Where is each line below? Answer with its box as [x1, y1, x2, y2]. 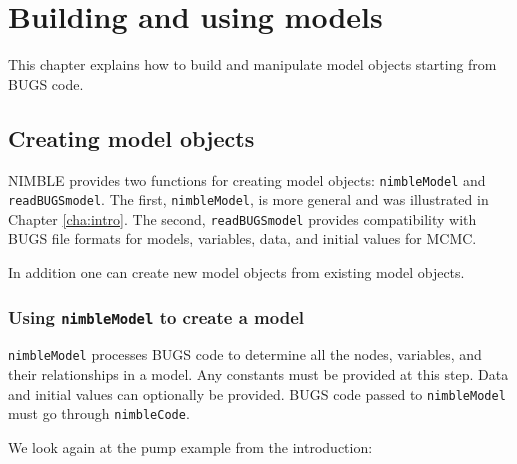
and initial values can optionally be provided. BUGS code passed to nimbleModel [8, 383, 506, 404]
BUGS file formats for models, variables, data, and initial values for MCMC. [8, 228, 477, 249]
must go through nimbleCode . [8, 403, 190, 424]
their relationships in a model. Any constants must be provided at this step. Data [8, 364, 509, 385]
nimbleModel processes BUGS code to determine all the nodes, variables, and [8, 344, 482, 365]
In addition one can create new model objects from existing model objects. [8, 262, 465, 283]
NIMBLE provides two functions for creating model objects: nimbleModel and [8, 169, 486, 190]
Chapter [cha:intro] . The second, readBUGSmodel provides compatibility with [8, 208, 477, 229]
